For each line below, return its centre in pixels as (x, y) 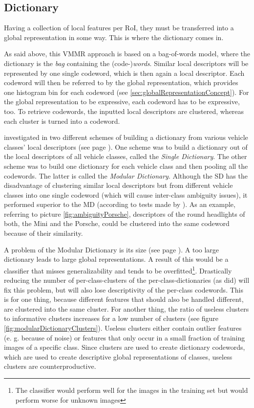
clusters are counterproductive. (50, 366)
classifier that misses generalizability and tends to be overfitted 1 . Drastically (118, 270)
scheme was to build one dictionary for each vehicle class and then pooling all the (126, 166)
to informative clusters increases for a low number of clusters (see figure (111, 318)
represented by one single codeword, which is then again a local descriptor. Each (124, 73)
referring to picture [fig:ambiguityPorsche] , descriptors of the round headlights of (125, 214)
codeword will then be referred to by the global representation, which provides (121, 82)
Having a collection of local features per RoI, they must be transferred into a (119, 28)
